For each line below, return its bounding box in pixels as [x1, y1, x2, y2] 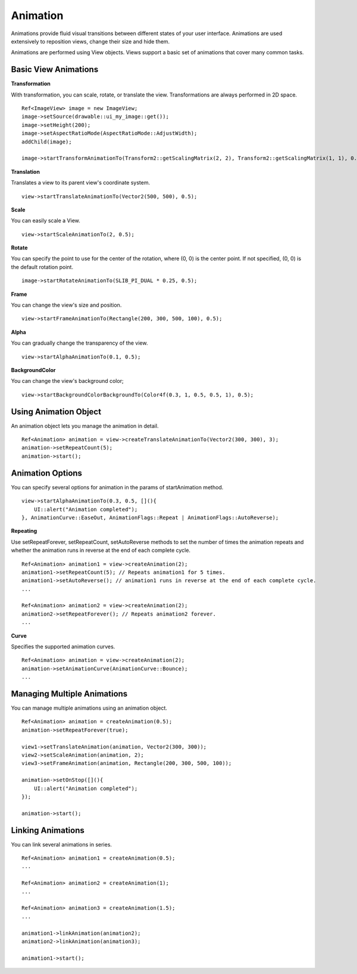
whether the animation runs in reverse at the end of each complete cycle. [11, 547, 190, 554]
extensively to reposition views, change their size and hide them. [11, 38, 170, 45]
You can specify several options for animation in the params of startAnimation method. [11, 483, 224, 491]
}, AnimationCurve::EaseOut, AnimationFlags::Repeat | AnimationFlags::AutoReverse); [21, 514, 279, 521]
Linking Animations [11, 825, 84, 835]
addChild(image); [21, 138, 72, 145]
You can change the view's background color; [11, 377, 124, 385]
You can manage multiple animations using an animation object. [11, 704, 168, 711]
